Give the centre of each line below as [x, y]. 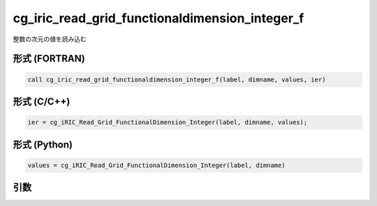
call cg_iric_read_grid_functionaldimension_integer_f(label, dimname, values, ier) [177, 79]
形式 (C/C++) [42, 101]
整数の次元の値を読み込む [50, 39]
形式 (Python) [43, 144]
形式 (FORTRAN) [49, 59]
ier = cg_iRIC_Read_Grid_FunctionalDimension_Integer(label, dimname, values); [168, 122]
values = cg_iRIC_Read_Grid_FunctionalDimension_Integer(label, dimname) [156, 165]
